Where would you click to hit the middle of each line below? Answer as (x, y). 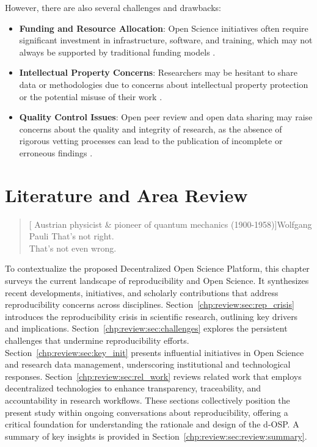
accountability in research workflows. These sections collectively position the (148, 400)
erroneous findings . (56, 152)
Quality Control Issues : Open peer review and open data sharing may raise (166, 117)
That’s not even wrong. (73, 248)
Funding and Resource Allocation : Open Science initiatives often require (164, 28)
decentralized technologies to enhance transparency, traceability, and (133, 388)
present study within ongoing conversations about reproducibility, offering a (147, 412)
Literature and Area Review (126, 194)
